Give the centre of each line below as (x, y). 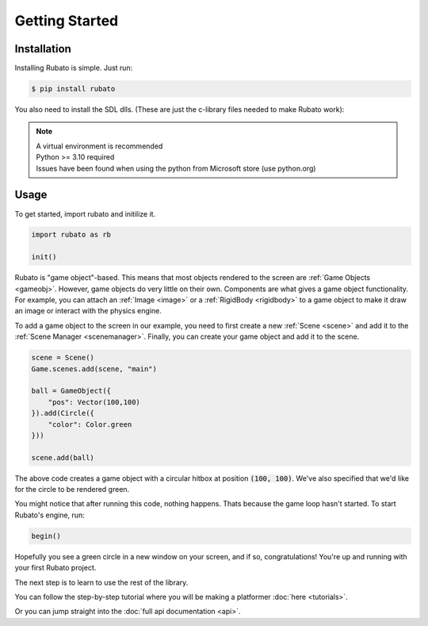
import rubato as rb (71, 235)
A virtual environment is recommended (99, 146)
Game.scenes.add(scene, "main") (94, 369)
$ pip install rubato (73, 89)
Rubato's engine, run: (50, 515)
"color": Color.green (90, 424)
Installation (43, 49)
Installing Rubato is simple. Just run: (74, 68)
